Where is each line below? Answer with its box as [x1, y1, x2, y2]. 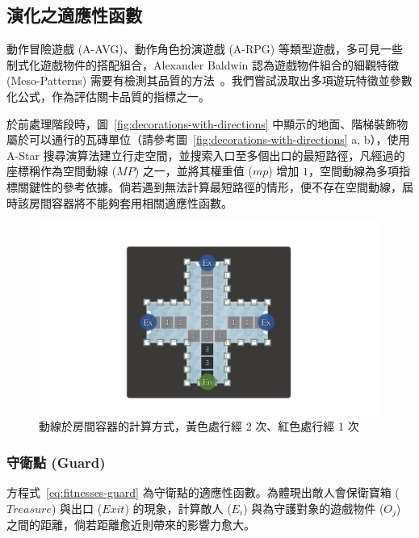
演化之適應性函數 [6, 2, 142, 27]
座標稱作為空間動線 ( [6, 162, 117, 179]
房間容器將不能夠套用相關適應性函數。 [28, 194, 233, 211]
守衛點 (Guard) [6, 452, 106, 472]
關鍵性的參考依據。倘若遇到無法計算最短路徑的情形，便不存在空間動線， [17, 178, 402, 195]
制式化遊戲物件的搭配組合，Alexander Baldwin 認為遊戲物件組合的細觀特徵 [6, 56, 399, 73]
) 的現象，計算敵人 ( [124, 499, 232, 516]
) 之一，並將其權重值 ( [134, 162, 253, 179]
